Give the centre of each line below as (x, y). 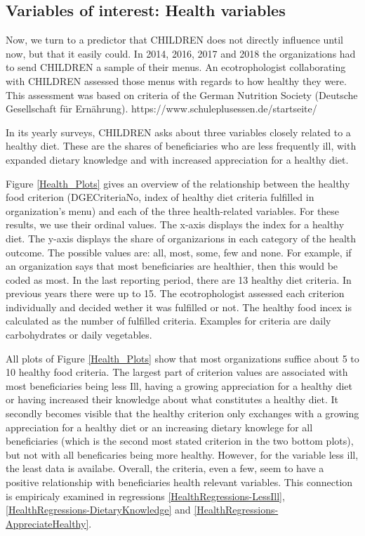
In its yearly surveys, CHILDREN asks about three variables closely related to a (178, 132)
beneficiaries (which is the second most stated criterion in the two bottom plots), (180, 441)
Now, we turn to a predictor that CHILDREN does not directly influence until (174, 40)
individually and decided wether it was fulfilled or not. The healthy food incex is (179, 307)
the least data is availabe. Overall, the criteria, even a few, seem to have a (165, 468)
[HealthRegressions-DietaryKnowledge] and (98, 510)
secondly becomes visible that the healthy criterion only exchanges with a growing (182, 413)
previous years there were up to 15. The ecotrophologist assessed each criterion (175, 293)
